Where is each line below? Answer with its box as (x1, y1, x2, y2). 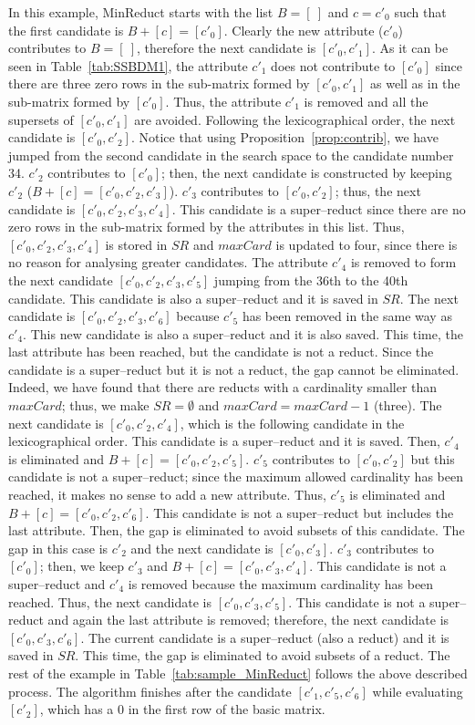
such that (394, 3, 447, 21)
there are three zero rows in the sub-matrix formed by (8, 74, 310, 93)
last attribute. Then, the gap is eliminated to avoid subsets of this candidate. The (8, 521, 465, 540)
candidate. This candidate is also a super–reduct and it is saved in (8, 288, 378, 307)
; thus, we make (61, 396, 150, 415)
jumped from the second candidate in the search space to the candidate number (8, 145, 454, 164)
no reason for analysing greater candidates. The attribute (8, 253, 328, 272)
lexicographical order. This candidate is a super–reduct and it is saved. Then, (8, 431, 440, 451)
